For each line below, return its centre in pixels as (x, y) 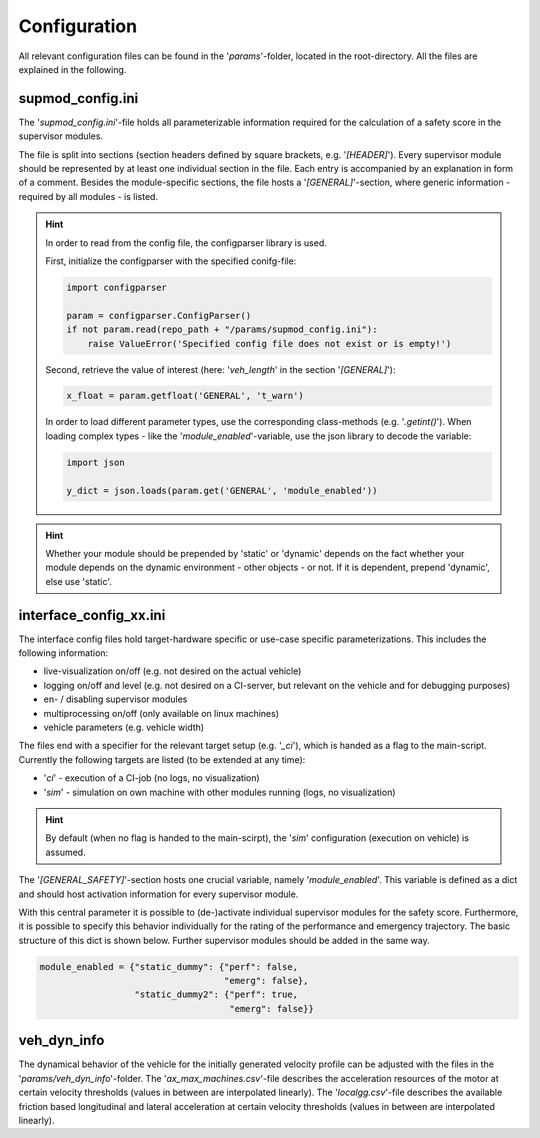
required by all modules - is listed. (88, 196)
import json (95, 462)
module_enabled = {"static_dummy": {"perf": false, (169, 966)
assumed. (65, 852)
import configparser (116, 287)
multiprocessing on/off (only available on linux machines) (161, 713)
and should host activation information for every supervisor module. (158, 894)
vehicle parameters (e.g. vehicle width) (124, 727)
